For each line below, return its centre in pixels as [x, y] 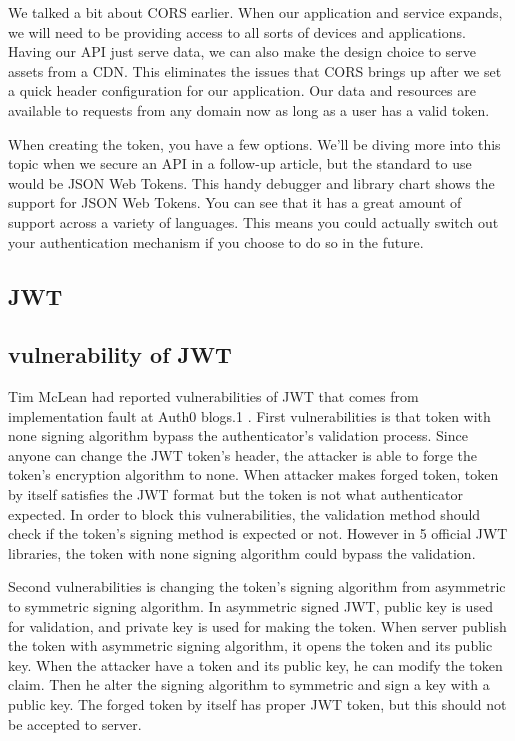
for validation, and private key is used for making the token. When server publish [257, 625]
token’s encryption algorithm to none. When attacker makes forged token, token [253, 474]
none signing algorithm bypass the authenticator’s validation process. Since [238, 435]
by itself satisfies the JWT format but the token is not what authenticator [235, 494]
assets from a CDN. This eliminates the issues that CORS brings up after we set [255, 70]
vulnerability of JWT [120, 354]
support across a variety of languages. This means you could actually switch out [253, 221]
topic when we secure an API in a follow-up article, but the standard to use [240, 163]
